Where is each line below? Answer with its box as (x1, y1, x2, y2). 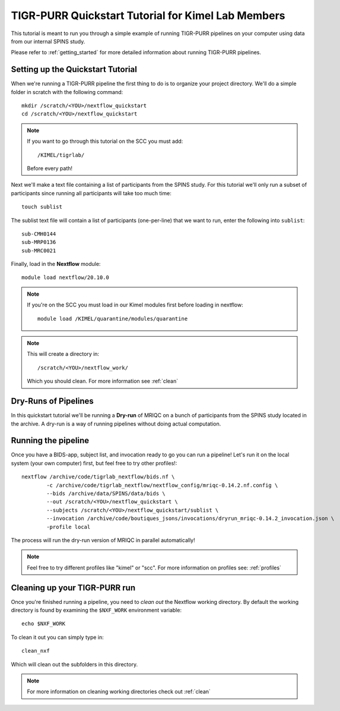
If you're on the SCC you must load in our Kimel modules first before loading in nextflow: (27, 301, 243, 309)
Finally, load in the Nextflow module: (11, 261, 101, 268)
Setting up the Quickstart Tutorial (11, 64, 138, 74)
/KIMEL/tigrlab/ (37, 152, 85, 158)
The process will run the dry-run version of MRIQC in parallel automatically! (11, 536, 195, 544)
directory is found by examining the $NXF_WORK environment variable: (11, 607, 182, 614)
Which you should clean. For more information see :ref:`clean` (27, 378, 178, 385)
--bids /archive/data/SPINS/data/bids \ (46, 490, 166, 497)
